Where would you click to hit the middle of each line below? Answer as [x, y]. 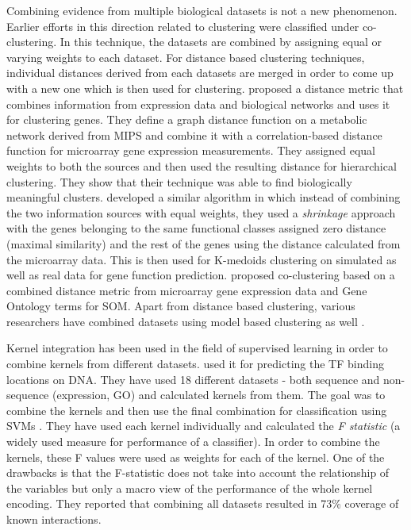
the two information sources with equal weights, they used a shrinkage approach [201, 212]
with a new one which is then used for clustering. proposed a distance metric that [205, 88]
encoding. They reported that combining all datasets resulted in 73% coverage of [203, 503]
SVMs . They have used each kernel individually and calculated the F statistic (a [204, 426]
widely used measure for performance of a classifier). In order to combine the [193, 442]
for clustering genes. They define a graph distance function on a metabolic [187, 119]
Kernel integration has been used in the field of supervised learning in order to [197, 348]
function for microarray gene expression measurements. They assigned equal [191, 150]
